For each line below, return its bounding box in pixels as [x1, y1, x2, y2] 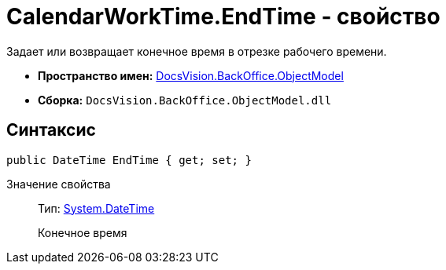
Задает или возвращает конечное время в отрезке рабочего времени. [6, 44, 387, 58]
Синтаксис [6, 120, 96, 140]
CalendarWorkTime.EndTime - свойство [6, 3, 440, 30]
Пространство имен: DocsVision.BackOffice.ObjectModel [38, 68, 344, 82]
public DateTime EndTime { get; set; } [6, 153, 252, 166]
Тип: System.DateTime [38, 201, 155, 215]
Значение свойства [6, 177, 111, 191]
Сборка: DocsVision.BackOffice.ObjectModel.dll [38, 93, 332, 107]
